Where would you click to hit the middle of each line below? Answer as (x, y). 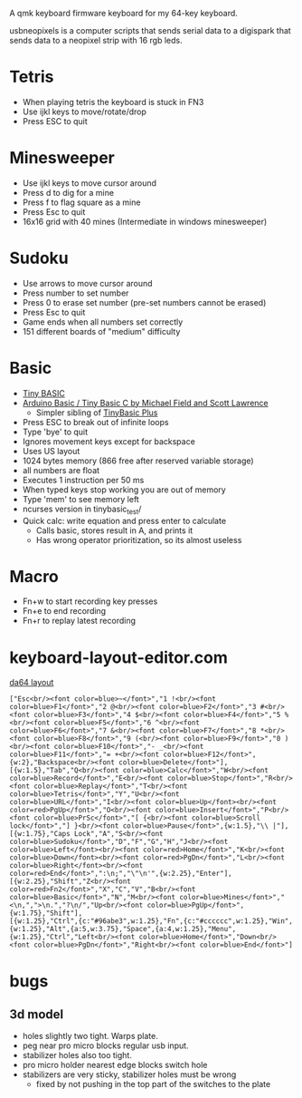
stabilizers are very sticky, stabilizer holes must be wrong (129, 1074)
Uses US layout (51, 451)
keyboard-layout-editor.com (119, 657)
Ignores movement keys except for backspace (109, 441)
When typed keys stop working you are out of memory (124, 490)
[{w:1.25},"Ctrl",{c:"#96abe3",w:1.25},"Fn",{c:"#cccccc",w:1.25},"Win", (151, 921)
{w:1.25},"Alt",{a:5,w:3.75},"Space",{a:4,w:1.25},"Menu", (123, 929)
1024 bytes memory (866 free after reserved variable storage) (138, 461)
